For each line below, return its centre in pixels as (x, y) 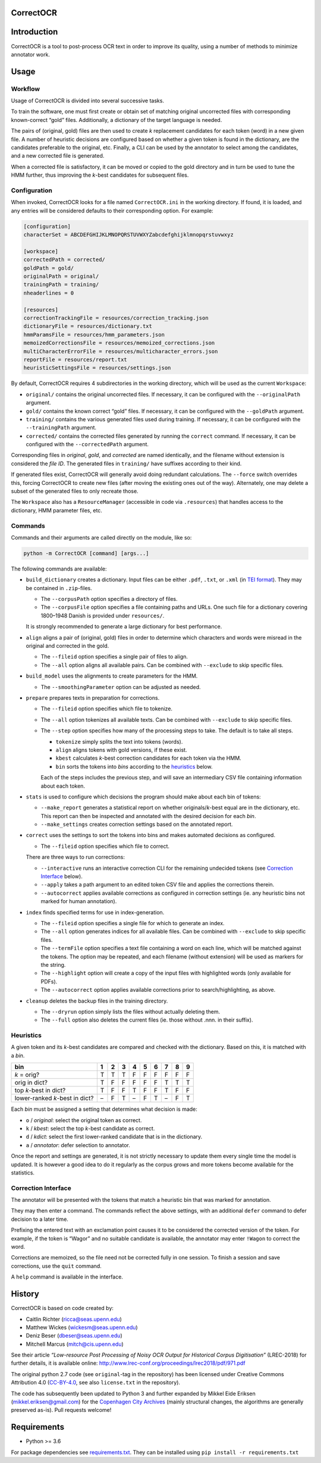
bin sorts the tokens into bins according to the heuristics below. (134, 766)
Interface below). (62, 876)
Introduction (34, 32)
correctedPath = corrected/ (64, 260)
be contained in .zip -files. (59, 588)
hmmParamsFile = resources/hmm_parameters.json (94, 334)
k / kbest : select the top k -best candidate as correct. (90, 1128)
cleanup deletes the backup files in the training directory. (97, 1001)
